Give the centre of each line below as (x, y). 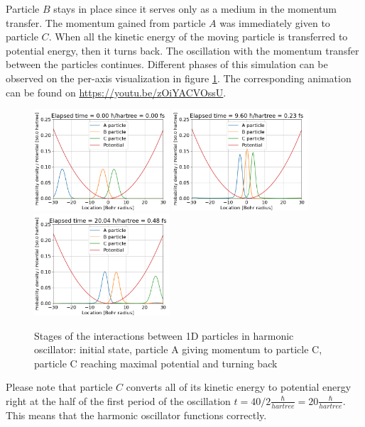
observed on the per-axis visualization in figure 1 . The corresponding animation (179, 78)
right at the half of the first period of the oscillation (118, 400)
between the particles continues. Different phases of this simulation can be (167, 64)
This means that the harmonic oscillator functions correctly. (136, 415)
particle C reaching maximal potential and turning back (156, 363)
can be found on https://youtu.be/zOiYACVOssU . (116, 92)
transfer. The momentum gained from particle (106, 22)
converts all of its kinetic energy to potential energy (239, 387)
